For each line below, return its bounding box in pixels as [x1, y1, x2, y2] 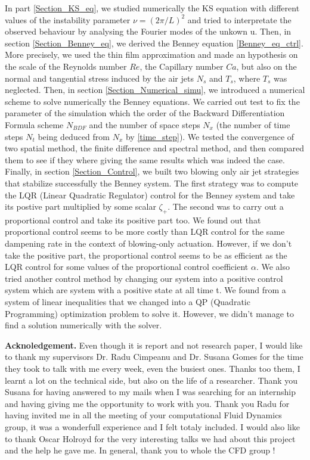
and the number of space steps [89, 118, 200, 130]
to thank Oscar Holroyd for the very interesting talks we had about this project [5, 432, 296, 445]
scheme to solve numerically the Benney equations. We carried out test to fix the [5, 95, 300, 107]
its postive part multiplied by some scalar [5, 200, 156, 213]
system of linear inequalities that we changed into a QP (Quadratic [5, 296, 250, 308]
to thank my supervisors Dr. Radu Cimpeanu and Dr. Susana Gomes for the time [5, 350, 303, 363]
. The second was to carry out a [168, 200, 284, 213]
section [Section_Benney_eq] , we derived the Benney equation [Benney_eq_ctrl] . [5, 36, 303, 49]
